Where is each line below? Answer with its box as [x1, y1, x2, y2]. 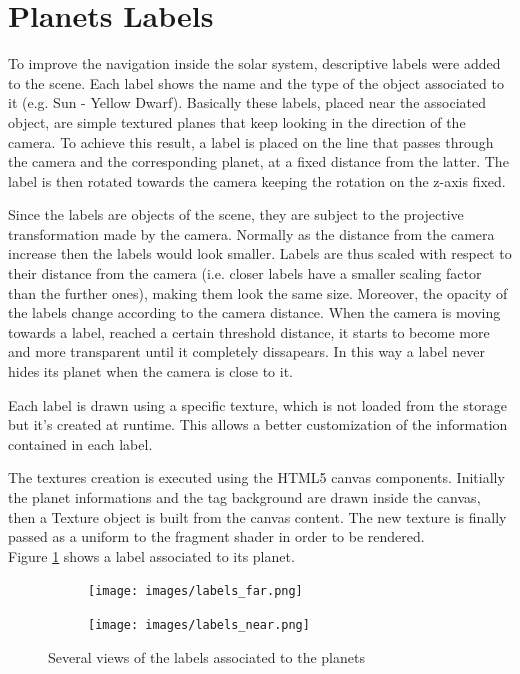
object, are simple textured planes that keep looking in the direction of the [8, 111, 466, 132]
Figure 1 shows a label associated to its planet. [8, 545, 295, 566]
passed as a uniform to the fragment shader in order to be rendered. [8, 526, 425, 547]
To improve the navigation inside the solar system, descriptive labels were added [8, 53, 501, 74]
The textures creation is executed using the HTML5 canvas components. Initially [8, 467, 505, 488]
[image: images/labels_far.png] [88, 584, 303, 599]
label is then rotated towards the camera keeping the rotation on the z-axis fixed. [8, 170, 506, 191]
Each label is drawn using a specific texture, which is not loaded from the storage [8, 394, 507, 415]
